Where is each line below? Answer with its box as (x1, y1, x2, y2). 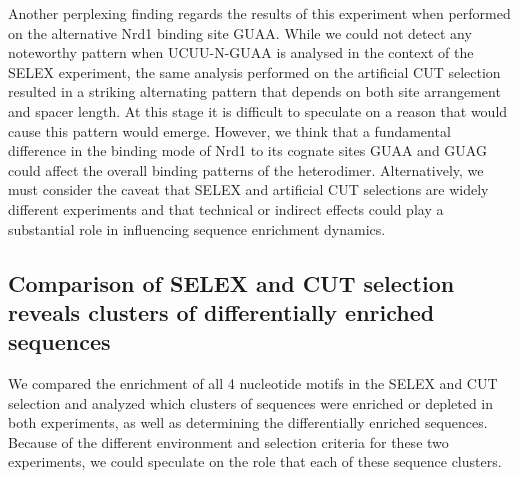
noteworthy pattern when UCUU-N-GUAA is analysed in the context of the (8, 42, 474, 63)
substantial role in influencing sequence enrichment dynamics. (8, 218, 386, 239)
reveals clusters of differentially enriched (8, 296, 435, 327)
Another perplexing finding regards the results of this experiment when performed (8, 3, 511, 23)
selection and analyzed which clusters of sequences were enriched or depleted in (8, 392, 494, 413)
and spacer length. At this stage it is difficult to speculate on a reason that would (8, 100, 508, 121)
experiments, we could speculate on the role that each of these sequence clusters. (8, 451, 502, 472)
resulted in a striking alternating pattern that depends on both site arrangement (8, 81, 501, 102)
